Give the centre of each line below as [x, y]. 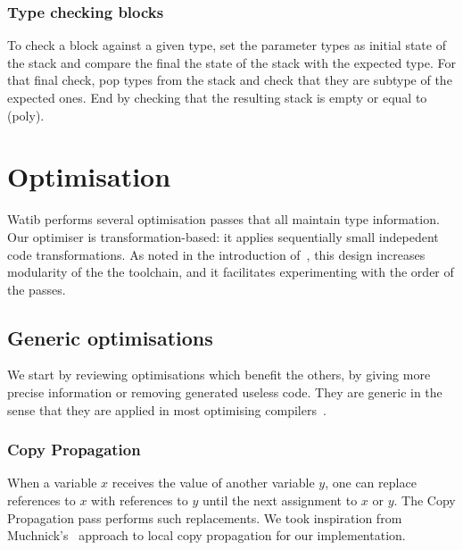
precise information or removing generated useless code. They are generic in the [225, 392]
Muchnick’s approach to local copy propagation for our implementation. [207, 535]
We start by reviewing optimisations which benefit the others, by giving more [219, 375]
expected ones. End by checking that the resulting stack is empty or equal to [217, 97]
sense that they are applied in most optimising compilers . [167, 409]
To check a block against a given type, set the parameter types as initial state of [227, 45]
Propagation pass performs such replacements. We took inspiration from [205, 517]
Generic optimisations [110, 337]
